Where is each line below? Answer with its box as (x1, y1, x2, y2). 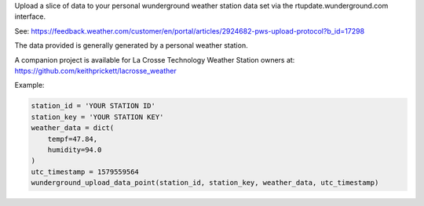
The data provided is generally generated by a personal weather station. (14, 41, 248, 50)
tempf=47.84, (47, 134, 98, 143)
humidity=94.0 (47, 145, 102, 154)
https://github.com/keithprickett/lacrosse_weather (14, 66, 177, 75)
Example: (14, 81, 45, 90)
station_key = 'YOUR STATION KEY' (31, 112, 164, 121)
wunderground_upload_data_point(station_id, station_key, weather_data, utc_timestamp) (31, 179, 379, 187)
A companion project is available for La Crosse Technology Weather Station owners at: (14, 55, 295, 64)
